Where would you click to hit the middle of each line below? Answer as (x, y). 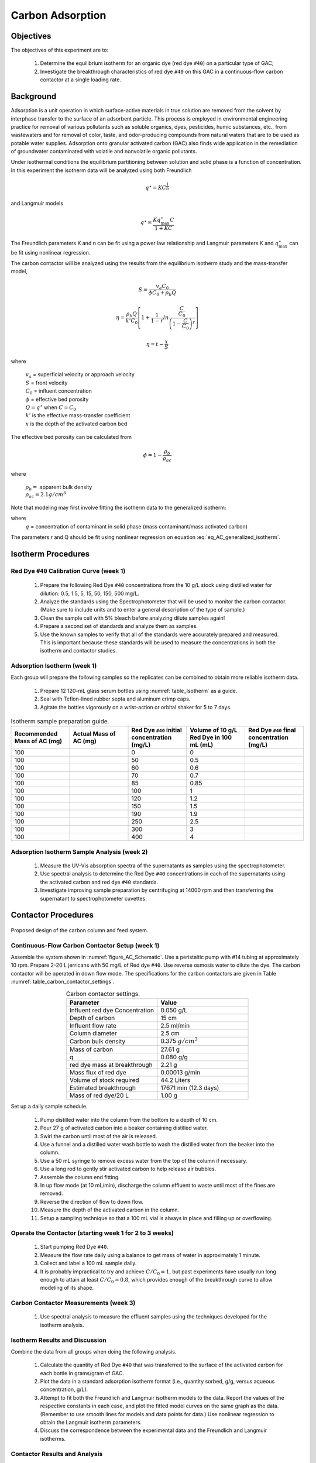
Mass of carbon (91, 1049)
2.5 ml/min (175, 1026)
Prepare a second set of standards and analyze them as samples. (119, 626)
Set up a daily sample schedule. (49, 1107)
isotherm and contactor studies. (78, 651)
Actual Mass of (94, 734)
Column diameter (93, 1033)
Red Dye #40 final (272, 730)
